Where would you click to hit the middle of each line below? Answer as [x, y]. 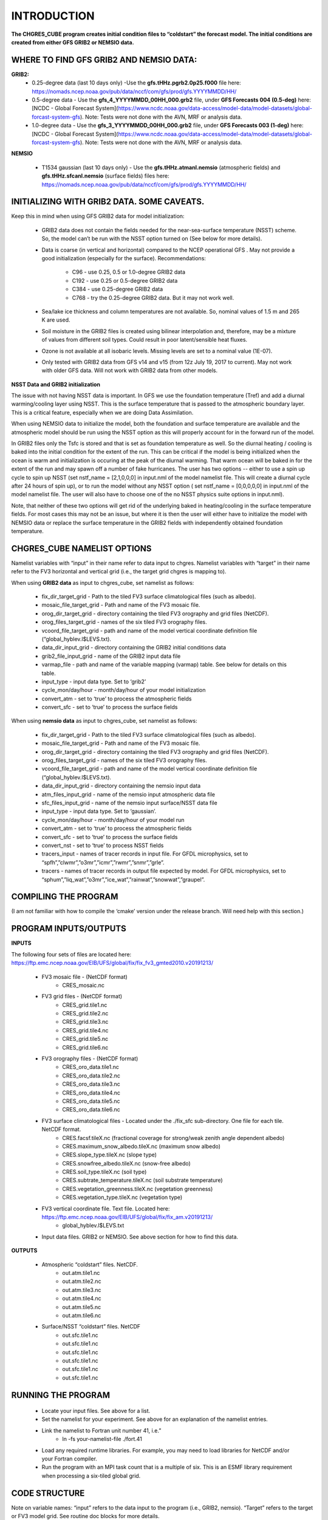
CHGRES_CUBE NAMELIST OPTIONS [81, 548]
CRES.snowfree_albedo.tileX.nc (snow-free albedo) [126, 1163]
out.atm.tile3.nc [82, 1290]
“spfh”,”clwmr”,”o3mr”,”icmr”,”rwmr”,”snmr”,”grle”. [103, 862]
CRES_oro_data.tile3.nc [91, 1084]
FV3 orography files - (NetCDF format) [90, 1059]
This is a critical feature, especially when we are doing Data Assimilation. [102, 412]
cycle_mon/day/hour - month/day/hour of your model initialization [124, 690]
